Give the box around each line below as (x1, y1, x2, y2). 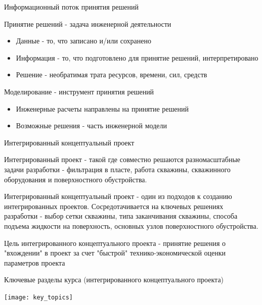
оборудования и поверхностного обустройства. (4, 174, 147, 184)
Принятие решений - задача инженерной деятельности (4, 18, 171, 29)
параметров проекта (4, 257, 65, 268)
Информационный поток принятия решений (4, 2, 139, 12)
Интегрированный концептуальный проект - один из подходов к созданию (4, 191, 232, 201)
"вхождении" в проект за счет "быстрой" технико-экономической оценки (4, 247, 226, 258)
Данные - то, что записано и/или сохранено (16, 35, 151, 46)
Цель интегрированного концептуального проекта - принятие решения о (4, 237, 226, 248)
